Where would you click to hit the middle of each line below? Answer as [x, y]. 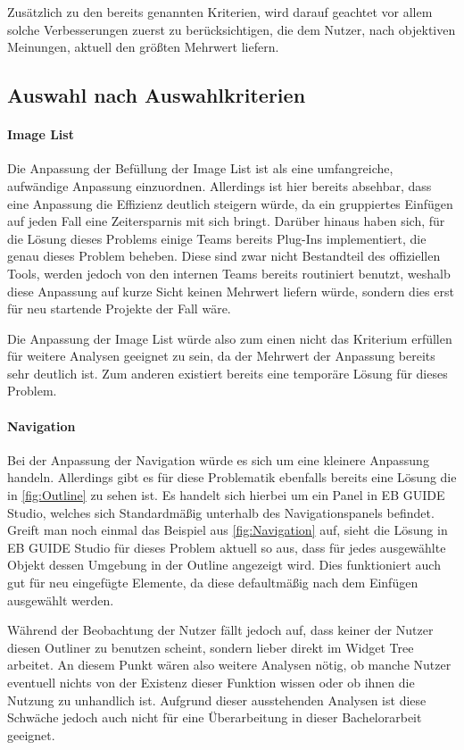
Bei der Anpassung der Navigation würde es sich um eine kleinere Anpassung [218, 459]
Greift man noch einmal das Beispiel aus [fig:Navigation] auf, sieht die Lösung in [228, 530]
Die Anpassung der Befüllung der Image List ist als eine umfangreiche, [200, 168]
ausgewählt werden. [61, 600]
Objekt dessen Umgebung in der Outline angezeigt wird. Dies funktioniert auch [224, 565]
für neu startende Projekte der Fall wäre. [119, 308]
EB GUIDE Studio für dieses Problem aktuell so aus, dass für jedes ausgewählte [227, 547]
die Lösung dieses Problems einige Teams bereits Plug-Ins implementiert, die [217, 238]
